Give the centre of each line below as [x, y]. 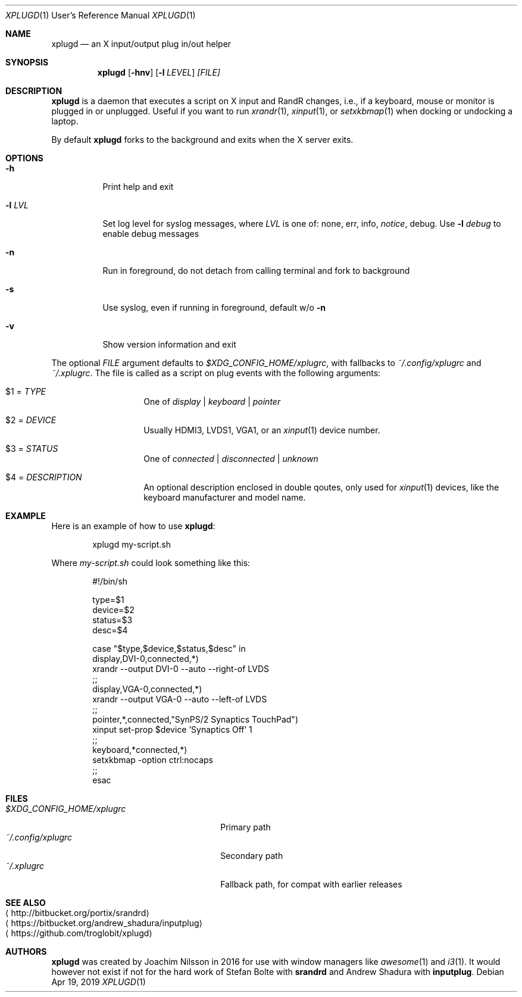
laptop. [65, 121]
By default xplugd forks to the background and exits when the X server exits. [202, 140]
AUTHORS [26, 951]
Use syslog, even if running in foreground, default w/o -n [214, 307]
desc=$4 [110, 630]
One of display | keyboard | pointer [212, 401]
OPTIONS [24, 158]
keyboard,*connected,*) [140, 750]
